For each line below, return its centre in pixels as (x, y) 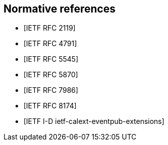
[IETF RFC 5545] (51, 59)
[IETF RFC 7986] (51, 90)
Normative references (60, 9)
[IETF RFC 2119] (50, 28)
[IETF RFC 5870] (51, 75)
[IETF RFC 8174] (50, 106)
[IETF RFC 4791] (50, 44)
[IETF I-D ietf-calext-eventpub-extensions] (94, 121)
